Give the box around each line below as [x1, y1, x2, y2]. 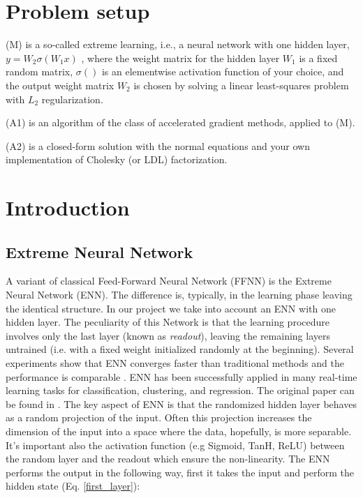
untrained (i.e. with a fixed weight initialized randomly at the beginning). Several [6, 342, 354, 356]
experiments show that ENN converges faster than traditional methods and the [6, 356, 344, 370]
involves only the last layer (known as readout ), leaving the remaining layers [6, 328, 330, 342]
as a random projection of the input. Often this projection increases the [6, 410, 312, 425]
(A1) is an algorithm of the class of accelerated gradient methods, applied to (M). [6, 115, 355, 130]
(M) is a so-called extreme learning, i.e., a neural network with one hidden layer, [6, 37, 350, 52]
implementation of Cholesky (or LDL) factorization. [6, 152, 228, 167]
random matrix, [6, 64, 73, 79]
